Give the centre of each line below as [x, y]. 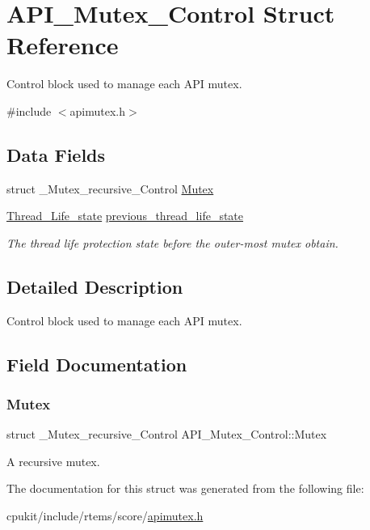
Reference [63, 45]
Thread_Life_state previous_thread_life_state [125, 216]
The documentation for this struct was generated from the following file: [185, 488]
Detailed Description [95, 286]
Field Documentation [97, 364]
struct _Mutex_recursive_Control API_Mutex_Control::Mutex [167, 434]
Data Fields [56, 154]
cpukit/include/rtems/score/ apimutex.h [105, 516]
